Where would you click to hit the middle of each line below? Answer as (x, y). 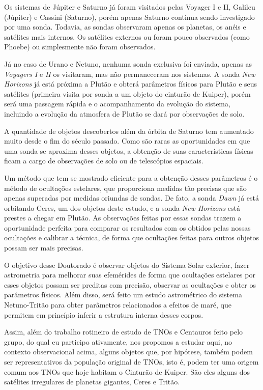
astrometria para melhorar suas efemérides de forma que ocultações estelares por (130, 275)
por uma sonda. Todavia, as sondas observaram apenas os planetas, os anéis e (125, 27)
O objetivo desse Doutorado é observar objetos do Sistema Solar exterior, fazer (127, 264)
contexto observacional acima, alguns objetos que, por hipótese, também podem (128, 352)
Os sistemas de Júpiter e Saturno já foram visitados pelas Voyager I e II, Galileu (130, 7)
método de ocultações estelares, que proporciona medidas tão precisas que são (125, 188)
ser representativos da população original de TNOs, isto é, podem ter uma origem (131, 361)
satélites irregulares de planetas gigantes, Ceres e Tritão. (92, 382)
